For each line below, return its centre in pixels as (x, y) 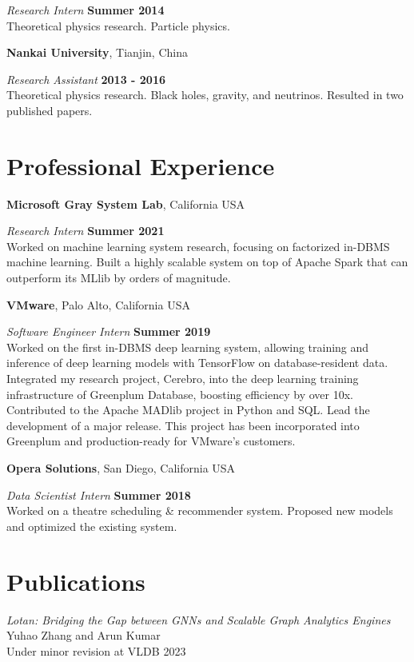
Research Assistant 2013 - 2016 (86, 79)
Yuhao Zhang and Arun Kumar (84, 635)
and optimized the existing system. (92, 526)
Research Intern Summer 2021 (86, 231)
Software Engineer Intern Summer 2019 (109, 331)
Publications (76, 581)
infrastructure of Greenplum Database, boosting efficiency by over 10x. (180, 394)
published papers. (50, 110)
